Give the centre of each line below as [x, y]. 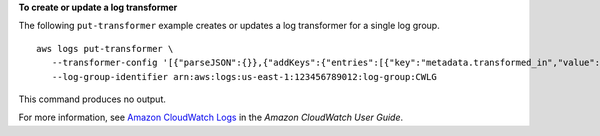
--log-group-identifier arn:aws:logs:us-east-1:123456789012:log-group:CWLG [244, 76]
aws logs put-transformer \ [105, 48]
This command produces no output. [92, 99]
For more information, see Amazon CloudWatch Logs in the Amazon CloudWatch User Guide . [211, 117]
